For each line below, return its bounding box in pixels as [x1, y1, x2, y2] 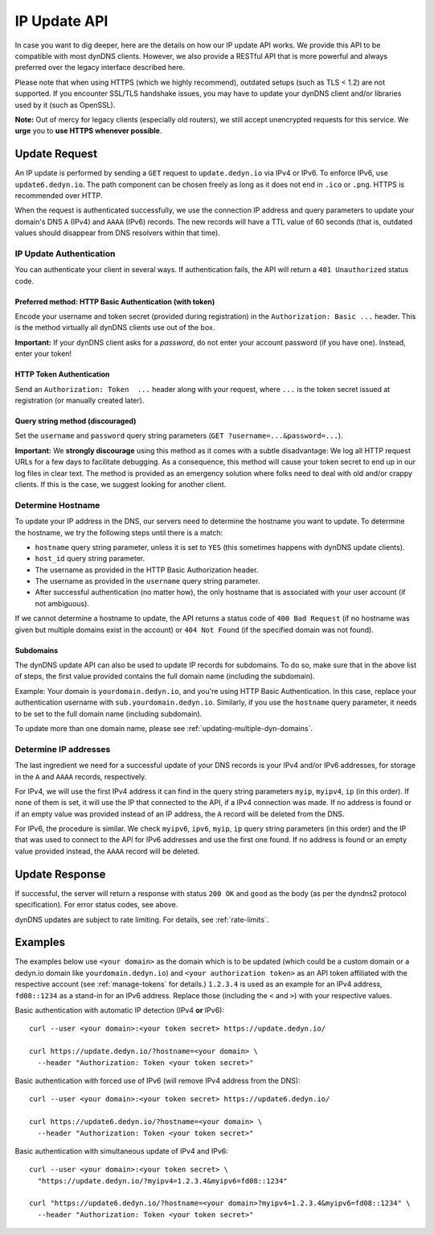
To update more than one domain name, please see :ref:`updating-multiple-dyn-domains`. [14, 723, 313, 733]
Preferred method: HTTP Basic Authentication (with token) [14, 296, 215, 306]
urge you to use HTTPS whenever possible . [14, 126, 162, 136]
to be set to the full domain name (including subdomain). [14, 708, 203, 718]
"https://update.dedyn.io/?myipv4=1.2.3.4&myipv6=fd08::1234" [37, 1176, 289, 1185]
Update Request [14, 147, 98, 161]
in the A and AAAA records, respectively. [14, 771, 147, 781]
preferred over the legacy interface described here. [14, 63, 185, 72]
